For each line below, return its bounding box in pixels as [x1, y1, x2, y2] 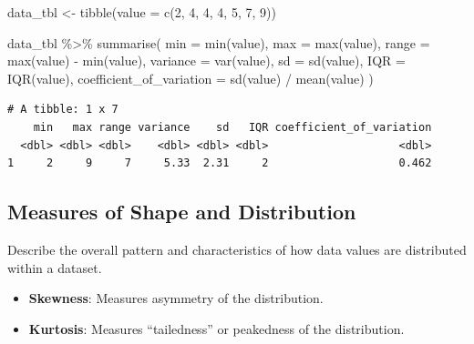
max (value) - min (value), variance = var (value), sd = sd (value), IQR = [7, 51, 406, 70]
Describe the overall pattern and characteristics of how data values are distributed [7, 239, 467, 258]
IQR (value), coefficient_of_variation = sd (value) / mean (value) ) [7, 68, 374, 87]
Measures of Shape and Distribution [7, 197, 356, 226]
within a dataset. [7, 258, 102, 277]
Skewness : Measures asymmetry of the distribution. [28, 288, 324, 308]
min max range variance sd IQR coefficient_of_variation [33, 120, 432, 134]
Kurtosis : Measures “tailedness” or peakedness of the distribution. [28, 319, 405, 338]
